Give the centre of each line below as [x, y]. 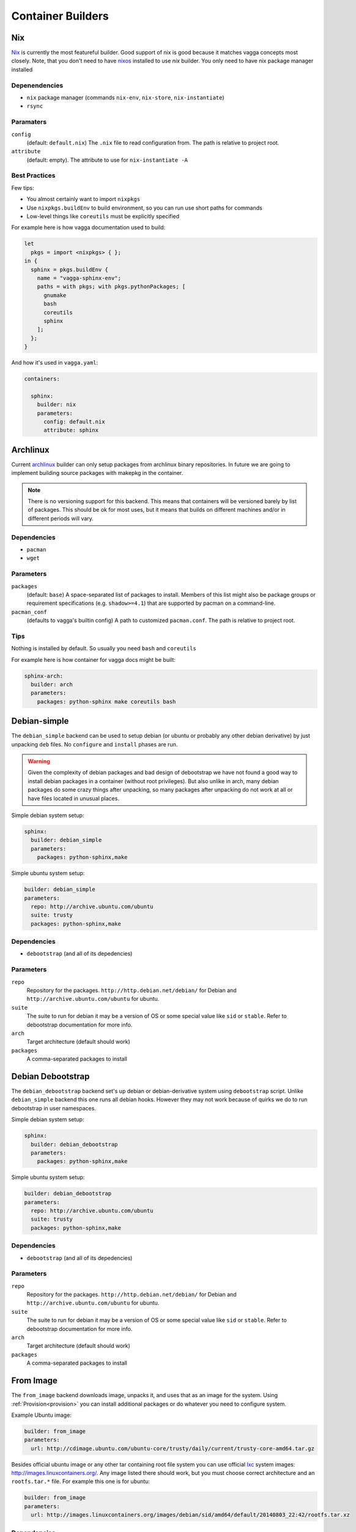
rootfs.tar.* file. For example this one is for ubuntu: [80, 1481]
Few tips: [23, 188]
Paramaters [29, 122]
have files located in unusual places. [73, 798]
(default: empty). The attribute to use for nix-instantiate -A [107, 160]
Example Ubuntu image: [41, 1415]
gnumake [55, 295]
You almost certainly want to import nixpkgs [83, 199]
